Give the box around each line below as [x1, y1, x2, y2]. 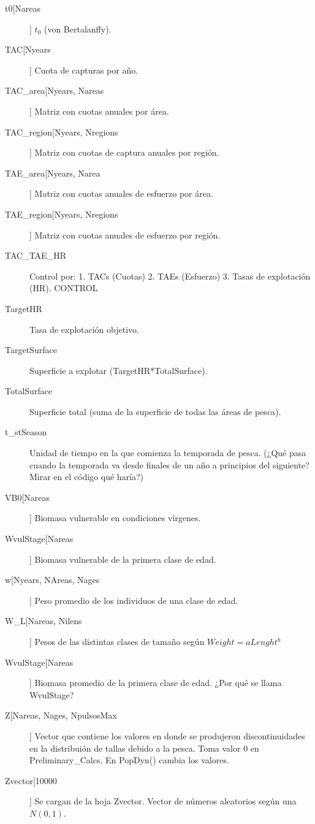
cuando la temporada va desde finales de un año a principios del [29, 458, 270, 471]
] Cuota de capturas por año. [29, 63, 139, 76]
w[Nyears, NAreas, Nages [5, 573, 100, 586]
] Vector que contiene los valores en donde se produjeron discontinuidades [29, 729, 305, 742]
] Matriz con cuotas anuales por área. [29, 104, 169, 117]
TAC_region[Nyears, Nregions [5, 125, 118, 138]
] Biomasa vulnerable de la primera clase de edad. [29, 552, 216, 565]
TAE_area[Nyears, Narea [5, 166, 101, 179]
